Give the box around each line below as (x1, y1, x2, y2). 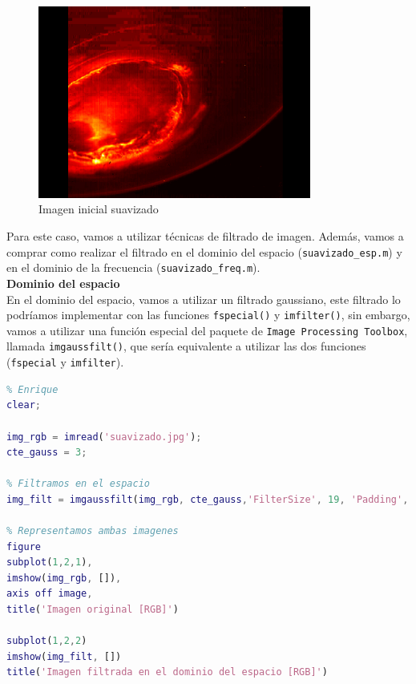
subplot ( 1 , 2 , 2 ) (6, 635, 87, 647)
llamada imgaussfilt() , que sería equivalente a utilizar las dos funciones (6, 338, 366, 354)
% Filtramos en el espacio (6, 478, 150, 490)
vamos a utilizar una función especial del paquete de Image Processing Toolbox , (6, 322, 408, 338)
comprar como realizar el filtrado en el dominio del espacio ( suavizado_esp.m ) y (6, 243, 402, 260)
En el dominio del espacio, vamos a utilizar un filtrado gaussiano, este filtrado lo (6, 290, 401, 307)
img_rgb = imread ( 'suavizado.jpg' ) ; (6, 431, 202, 443)
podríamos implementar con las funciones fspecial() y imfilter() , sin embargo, (6, 306, 410, 323)
